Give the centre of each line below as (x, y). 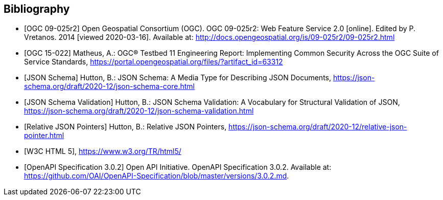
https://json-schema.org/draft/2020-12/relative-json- (318, 127)
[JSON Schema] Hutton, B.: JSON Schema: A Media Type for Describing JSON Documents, (178, 78)
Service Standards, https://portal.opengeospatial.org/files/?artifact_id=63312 (154, 62)
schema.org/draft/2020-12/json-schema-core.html (109, 86)
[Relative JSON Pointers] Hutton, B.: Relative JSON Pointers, (125, 127)
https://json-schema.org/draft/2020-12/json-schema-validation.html (139, 111)
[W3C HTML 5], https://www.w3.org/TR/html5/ (103, 151)
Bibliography (37, 9)
